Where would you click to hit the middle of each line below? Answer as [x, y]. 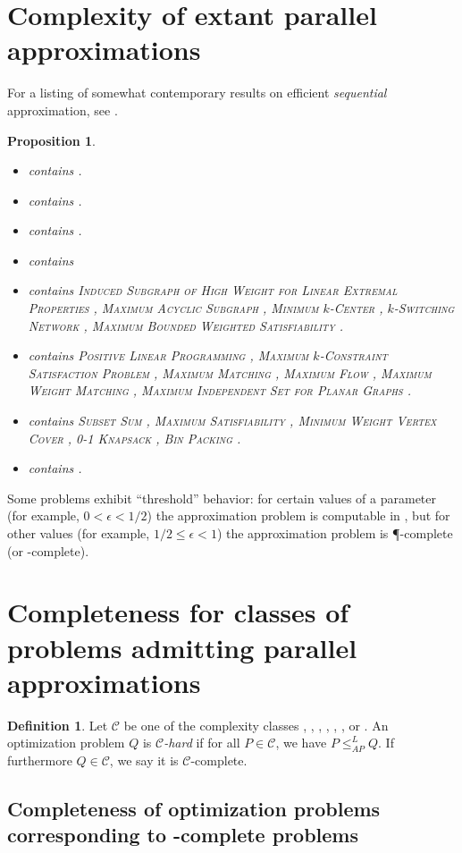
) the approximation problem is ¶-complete [335, 533]
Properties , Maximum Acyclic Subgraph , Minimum [173, 308]
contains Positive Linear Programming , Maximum [168, 355]
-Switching [424, 308]
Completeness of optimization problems [194, 809]
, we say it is [144, 760]
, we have [301, 743]
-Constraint [353, 355]
